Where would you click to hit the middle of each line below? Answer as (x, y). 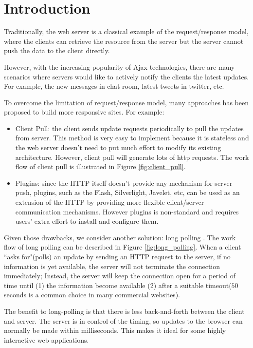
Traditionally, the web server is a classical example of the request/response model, (126, 31)
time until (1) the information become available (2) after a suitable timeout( (118, 285)
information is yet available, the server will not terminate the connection (112, 266)
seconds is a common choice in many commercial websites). (92, 295)
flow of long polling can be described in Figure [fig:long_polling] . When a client (123, 247)
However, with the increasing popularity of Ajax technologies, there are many (119, 67)
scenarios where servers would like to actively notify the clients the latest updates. (126, 76)
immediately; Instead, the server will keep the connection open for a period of (120, 276)
